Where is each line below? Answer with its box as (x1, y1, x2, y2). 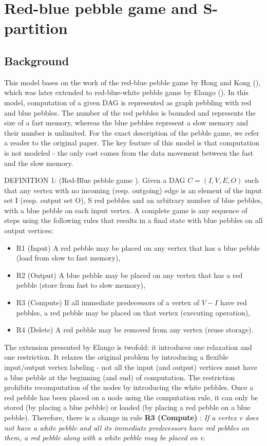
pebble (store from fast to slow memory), (16, 280, 145, 290)
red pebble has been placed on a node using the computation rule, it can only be (4, 392, 258, 402)
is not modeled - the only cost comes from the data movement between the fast (4, 147, 254, 158)
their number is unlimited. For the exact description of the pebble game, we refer (4, 127, 259, 138)
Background (4, 52, 69, 68)
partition (4, 17, 68, 39)
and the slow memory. (4, 157, 73, 168)
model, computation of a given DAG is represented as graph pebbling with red (4, 97, 252, 107)
